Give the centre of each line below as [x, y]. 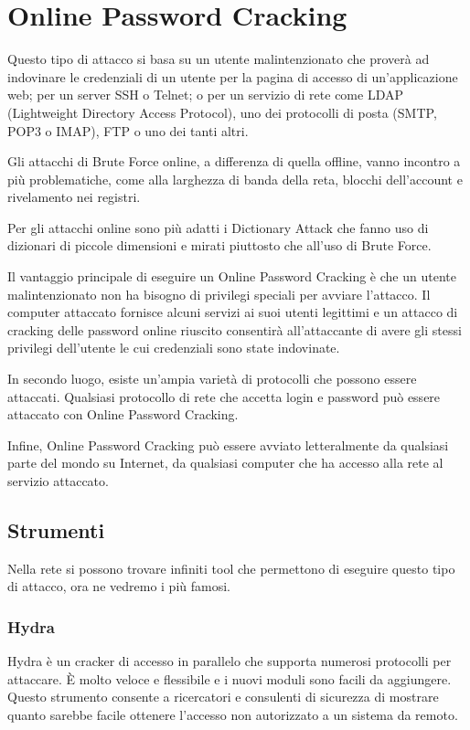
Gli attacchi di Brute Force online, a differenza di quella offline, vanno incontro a [234, 161]
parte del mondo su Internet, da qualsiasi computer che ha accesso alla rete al [225, 463]
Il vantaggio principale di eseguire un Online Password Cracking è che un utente [232, 276]
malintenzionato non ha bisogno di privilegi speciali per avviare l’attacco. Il [219, 294]
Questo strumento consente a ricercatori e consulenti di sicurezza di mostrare [223, 697]
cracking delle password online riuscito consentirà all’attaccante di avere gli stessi [235, 329]
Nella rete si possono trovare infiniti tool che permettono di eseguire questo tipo [231, 568]
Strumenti [56, 529]
